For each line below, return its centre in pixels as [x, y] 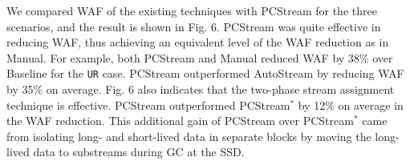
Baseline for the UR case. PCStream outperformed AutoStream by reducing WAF [205, 73]
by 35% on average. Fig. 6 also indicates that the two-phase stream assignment [201, 89]
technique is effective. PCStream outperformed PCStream [148, 105]
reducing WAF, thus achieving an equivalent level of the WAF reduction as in [198, 42]
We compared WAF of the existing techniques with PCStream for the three [192, 10]
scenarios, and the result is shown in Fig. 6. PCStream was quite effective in [194, 26]
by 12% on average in [351, 105]
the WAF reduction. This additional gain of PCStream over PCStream [180, 121]
